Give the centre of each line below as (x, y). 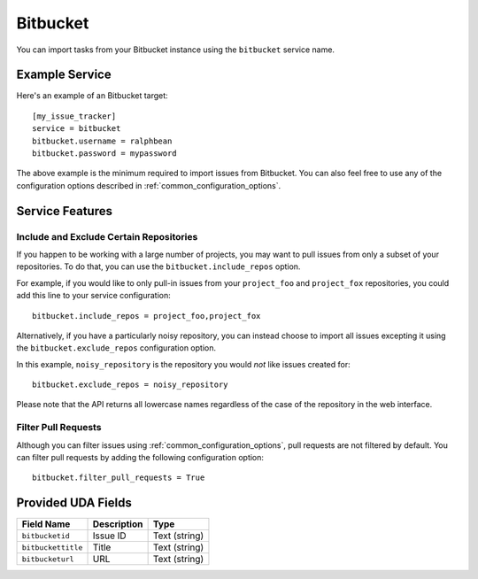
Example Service (64, 75)
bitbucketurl (48, 559)
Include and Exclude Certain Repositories (107, 236)
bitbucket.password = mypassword (104, 154)
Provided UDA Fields (74, 503)
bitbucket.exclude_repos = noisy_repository (131, 385)
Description (118, 524)
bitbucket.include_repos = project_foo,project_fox (146, 316)
